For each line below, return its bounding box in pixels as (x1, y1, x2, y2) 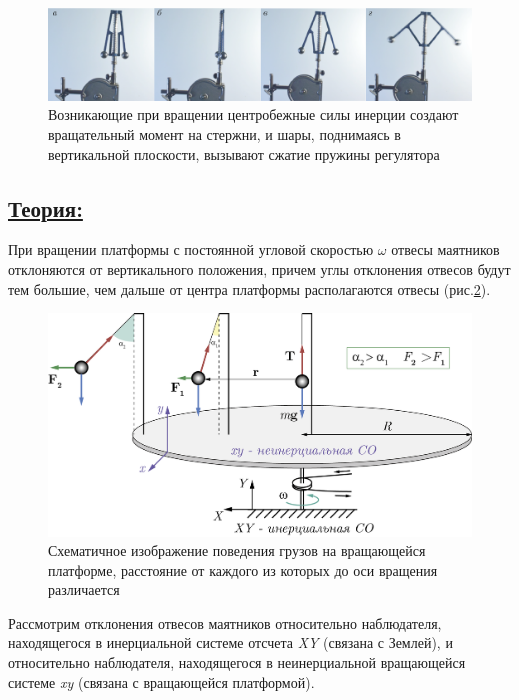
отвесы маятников (391, 239, 500, 260)
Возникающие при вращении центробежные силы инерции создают (48, 104, 459, 125)
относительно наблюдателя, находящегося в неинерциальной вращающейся (8, 652, 466, 673)
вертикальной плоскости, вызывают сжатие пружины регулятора (48, 143, 440, 164)
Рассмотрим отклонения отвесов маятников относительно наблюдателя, (8, 612, 442, 633)
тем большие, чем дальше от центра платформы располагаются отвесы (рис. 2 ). (8, 278, 491, 299)
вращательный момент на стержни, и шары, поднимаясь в (48, 123, 401, 144)
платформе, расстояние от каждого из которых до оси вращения (48, 559, 438, 580)
